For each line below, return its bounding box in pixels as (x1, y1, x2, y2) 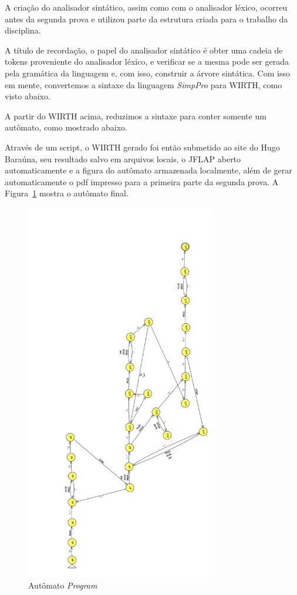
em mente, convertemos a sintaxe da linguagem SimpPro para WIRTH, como (5, 78, 282, 91)
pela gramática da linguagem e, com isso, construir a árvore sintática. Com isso (5, 66, 290, 79)
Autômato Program (28, 579, 97, 591)
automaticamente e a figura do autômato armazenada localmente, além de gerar (5, 164, 292, 176)
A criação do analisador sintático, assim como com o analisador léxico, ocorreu (5, 1, 288, 13)
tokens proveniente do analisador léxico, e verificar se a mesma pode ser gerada (5, 55, 289, 68)
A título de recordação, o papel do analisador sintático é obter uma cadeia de (5, 44, 283, 56)
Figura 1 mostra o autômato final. (5, 187, 129, 199)
